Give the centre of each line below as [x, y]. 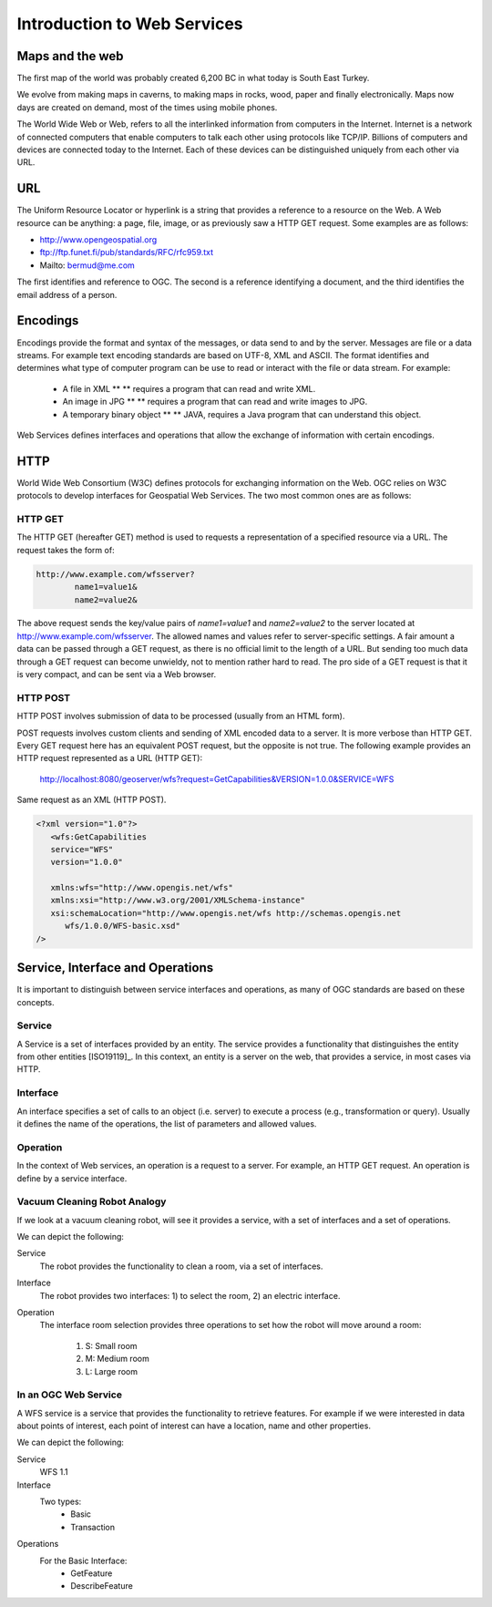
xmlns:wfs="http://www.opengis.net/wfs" [142, 888]
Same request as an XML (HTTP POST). [92, 800]
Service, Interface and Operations [115, 968]
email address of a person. [67, 294]
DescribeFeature [102, 1586]
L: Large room [112, 1371]
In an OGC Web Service [70, 1395]
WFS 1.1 [54, 1472]
